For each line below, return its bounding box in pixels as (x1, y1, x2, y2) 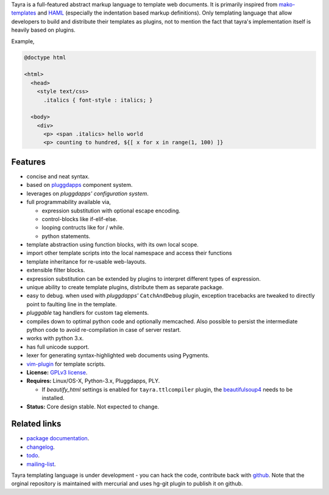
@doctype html (24, 54, 66, 61)
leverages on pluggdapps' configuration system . (26, 189, 149, 197)
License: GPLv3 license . (26, 368, 88, 376)
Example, (11, 37, 35, 45)
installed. (41, 395, 65, 402)
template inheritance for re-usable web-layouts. (26, 258, 147, 265)
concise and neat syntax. (26, 172, 90, 180)
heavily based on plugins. (11, 26, 76, 33)
